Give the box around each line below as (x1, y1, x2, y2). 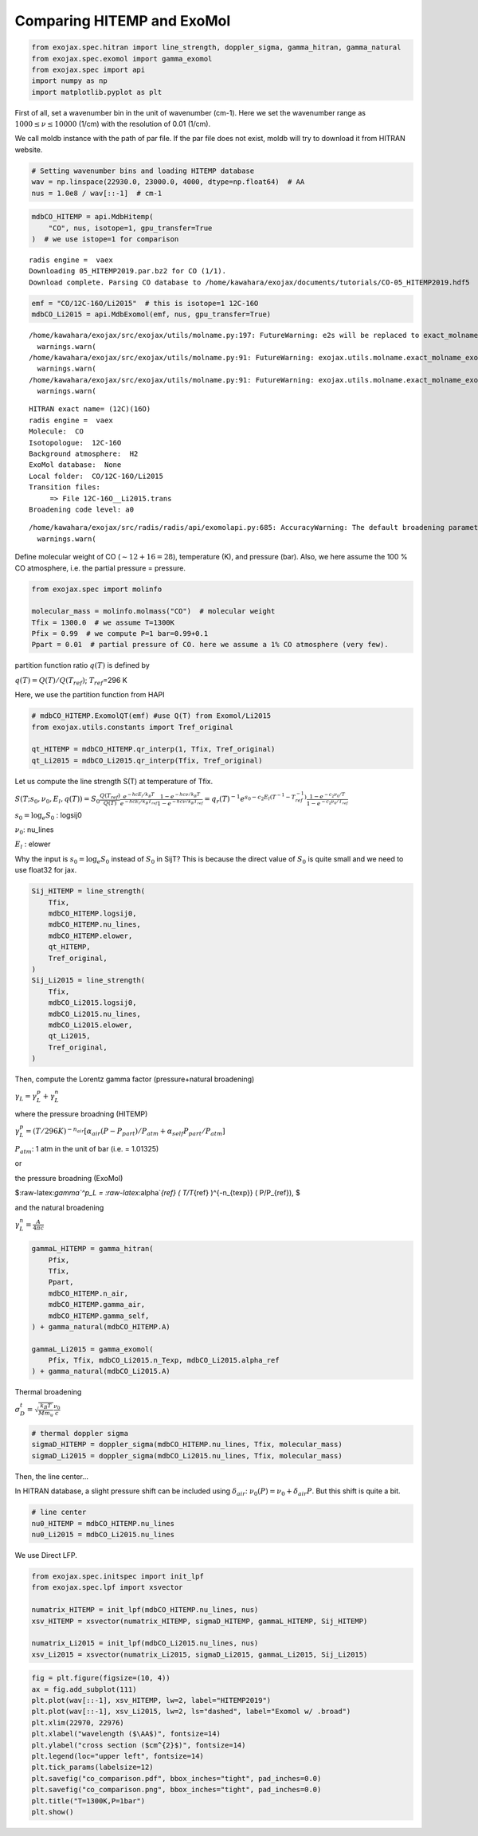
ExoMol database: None (29, 461, 122, 469)
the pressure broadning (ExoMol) (14, 1173, 123, 1183)
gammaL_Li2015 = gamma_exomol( (31, 1344, 155, 1354)
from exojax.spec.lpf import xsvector (31, 1583, 183, 1592)
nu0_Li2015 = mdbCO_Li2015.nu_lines (31, 1530, 175, 1539)
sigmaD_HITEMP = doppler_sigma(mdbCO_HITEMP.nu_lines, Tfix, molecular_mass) (31, 1440, 343, 1450)
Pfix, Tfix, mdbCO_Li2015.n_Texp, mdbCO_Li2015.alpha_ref (48, 1355, 280, 1365)
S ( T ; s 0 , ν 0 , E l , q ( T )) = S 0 (14, 794, 100, 806)
